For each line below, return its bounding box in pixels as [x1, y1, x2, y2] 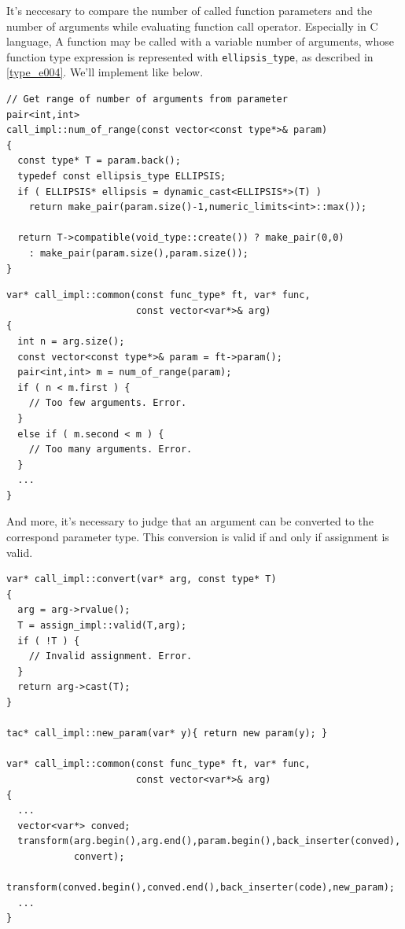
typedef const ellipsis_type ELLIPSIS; [17, 171, 226, 182]
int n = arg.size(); [17, 335, 125, 347]
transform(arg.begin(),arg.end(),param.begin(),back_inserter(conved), [17, 835, 401, 847]
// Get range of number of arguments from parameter [6, 94, 288, 105]
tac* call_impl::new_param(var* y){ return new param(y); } [6, 728, 328, 739]
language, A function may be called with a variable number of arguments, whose [6, 33, 394, 50]
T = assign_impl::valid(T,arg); [17, 620, 187, 632]
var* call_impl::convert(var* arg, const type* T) [6, 573, 277, 585]
